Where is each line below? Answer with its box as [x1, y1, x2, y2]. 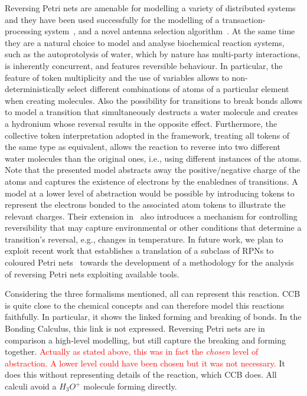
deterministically [5, 83, 65, 95]
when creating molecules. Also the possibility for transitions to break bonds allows [5, 94, 302, 106]
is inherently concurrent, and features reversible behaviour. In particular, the [5, 59, 283, 71]
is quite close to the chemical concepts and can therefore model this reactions [5, 299, 285, 311]
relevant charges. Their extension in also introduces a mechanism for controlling [5, 210, 298, 222]
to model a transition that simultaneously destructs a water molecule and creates [5, 106, 298, 118]
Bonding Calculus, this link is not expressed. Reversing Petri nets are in [5, 322, 265, 335]
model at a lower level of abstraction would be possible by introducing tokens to [5, 186, 295, 199]
